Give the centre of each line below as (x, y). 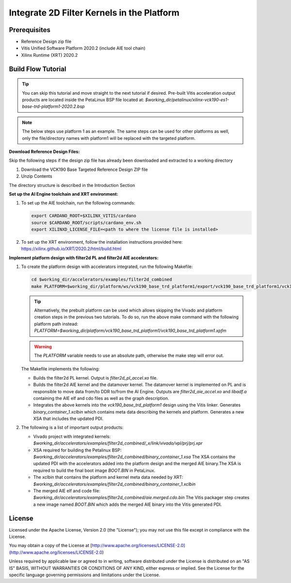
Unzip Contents (37, 176)
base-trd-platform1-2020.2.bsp (53, 106)
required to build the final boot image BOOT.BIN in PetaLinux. (94, 470)
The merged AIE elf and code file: (67, 491)
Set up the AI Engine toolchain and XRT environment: (64, 194)
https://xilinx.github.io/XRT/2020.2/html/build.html (71, 249)
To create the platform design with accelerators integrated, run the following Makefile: (107, 267)
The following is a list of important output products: (72, 428)
